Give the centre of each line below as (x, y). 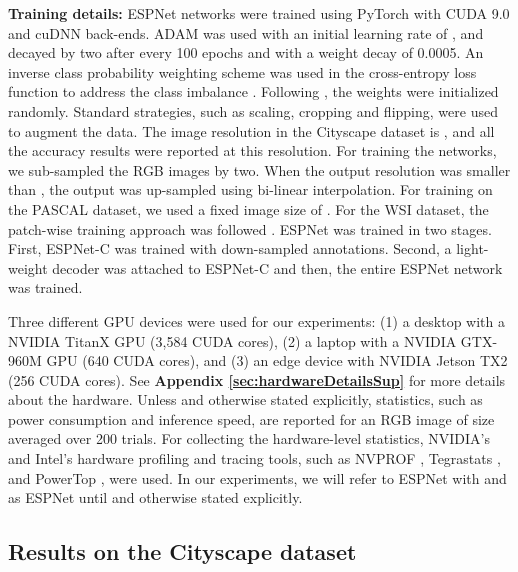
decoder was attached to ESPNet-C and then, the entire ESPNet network (277, 267)
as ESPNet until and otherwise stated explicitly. (155, 497)
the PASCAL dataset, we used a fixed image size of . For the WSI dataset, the (248, 208)
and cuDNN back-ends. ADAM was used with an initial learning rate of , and (246, 32)
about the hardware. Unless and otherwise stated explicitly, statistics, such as (245, 399)
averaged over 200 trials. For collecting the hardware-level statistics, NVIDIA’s (249, 438)
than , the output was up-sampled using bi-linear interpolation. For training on (250, 189)
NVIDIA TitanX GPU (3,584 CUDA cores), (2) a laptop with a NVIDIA (232, 340)
